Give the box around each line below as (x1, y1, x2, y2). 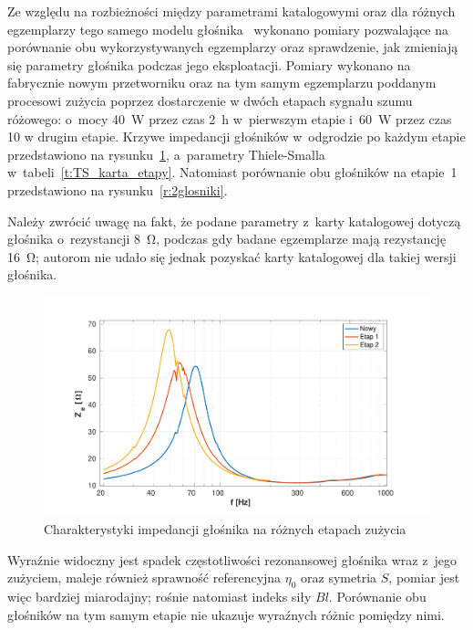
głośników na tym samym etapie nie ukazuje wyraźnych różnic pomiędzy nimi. (7, 604, 445, 624)
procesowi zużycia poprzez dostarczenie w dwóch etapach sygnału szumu (7, 90, 413, 110)
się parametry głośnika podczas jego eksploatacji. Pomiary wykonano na (7, 55, 411, 74)
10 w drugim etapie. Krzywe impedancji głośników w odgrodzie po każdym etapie (7, 127, 466, 146)
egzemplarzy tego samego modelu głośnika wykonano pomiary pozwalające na (7, 19, 449, 38)
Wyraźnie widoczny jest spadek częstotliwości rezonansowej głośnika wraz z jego (7, 550, 457, 569)
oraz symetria (301, 568, 377, 587)
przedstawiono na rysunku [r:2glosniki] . (7, 180, 228, 199)
